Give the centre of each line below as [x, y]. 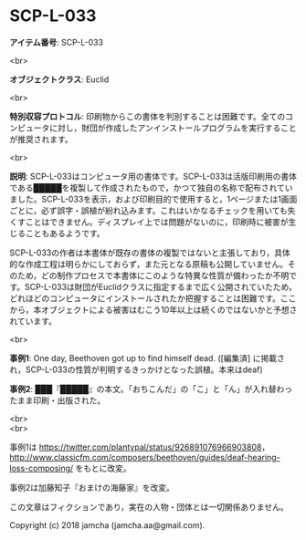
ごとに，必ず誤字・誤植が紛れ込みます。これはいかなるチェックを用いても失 [153, 210]
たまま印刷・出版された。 [58, 400]
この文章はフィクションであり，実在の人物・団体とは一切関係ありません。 [149, 506]
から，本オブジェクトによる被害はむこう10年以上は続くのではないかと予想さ [153, 309]
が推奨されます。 [41, 139]
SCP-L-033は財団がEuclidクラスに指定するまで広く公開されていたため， [160, 286]
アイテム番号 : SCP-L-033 [56, 42]
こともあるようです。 [65, 233]
